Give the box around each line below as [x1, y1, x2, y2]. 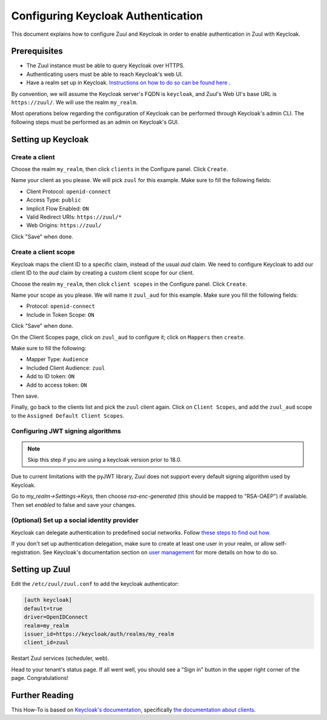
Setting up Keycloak [11, 134, 89, 144]
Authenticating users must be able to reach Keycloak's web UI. [26, 70, 183, 78]
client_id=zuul [24, 639, 69, 646]
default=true [24, 605, 63, 612]
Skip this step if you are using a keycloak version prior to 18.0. [27, 456, 182, 464]
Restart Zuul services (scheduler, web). [11, 654, 109, 662]
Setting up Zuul [11, 565, 71, 575]
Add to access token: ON [26, 381, 87, 389]
